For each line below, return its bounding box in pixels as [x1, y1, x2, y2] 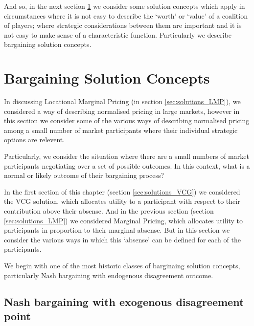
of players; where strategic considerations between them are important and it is [4, 20, 242, 30]
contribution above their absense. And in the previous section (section [4, 206, 214, 216]
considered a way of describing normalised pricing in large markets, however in [4, 106, 240, 116]
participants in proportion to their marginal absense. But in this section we [4, 225, 230, 235]
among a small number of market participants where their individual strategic [4, 125, 238, 135]
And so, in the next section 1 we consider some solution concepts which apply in [4, 1, 245, 11]
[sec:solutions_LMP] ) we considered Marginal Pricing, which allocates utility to [4, 215, 243, 225]
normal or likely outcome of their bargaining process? [4, 170, 164, 180]
